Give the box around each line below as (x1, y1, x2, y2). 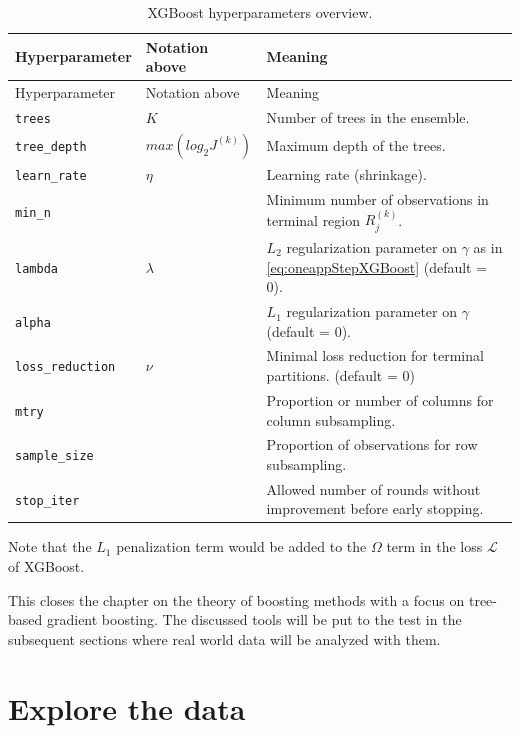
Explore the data (8, 687, 246, 728)
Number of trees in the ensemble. (266, 106, 470, 127)
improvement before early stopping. (266, 498, 484, 519)
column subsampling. (266, 409, 396, 430)
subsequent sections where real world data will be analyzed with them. (8, 628, 441, 649)
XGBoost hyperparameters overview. (147, 2, 373, 22)
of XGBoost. (8, 556, 85, 577)
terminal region (266, 209, 361, 230)
